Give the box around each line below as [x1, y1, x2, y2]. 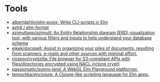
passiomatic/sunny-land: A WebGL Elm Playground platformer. [11, 66, 138, 72]
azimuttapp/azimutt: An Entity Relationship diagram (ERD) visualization [11, 29, 156, 35]
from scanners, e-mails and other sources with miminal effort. [11, 50, 137, 56]
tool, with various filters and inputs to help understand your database [11, 35, 152, 41]
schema [11, 40, 28, 46]
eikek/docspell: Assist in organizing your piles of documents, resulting [11, 45, 155, 51]
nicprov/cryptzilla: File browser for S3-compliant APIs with [11, 55, 130, 61]
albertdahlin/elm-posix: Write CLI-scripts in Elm [11, 19, 108, 25]
